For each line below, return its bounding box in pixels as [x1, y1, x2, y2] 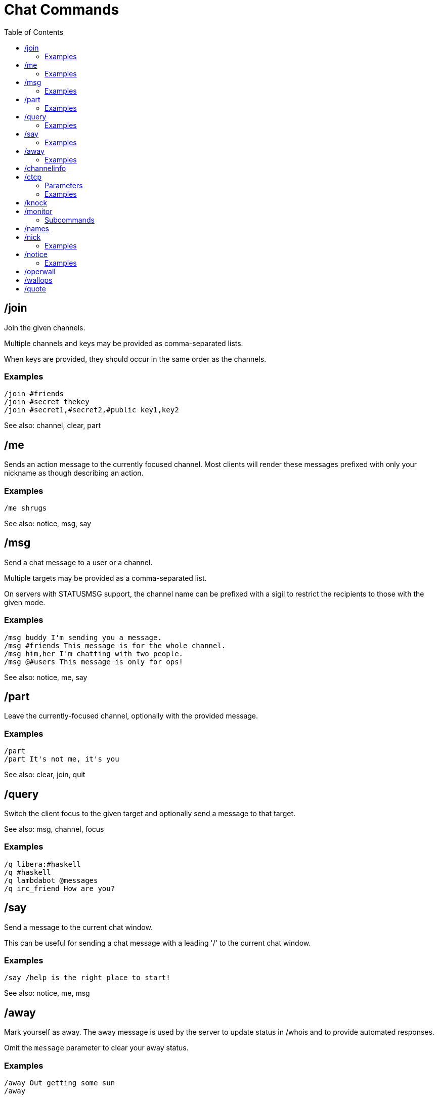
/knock [24, 198, 48, 207]
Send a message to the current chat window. [4, 922, 153, 932]
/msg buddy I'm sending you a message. [4, 633, 162, 642]
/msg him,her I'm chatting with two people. [4, 649, 184, 658]
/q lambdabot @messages [4, 876, 98, 884]
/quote [24, 284, 46, 293]
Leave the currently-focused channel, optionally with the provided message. [4, 711, 258, 721]
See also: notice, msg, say [4, 519, 92, 528]
